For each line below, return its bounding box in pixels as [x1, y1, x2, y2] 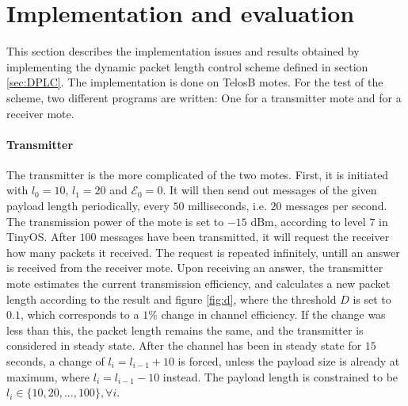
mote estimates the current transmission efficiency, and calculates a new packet [6, 275, 391, 292]
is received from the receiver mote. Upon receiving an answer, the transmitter [6, 259, 383, 276]
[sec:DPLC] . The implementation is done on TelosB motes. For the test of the [6, 74, 383, 90]
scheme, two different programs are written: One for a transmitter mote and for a [6, 89, 402, 105]
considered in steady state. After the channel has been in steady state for [6, 337, 362, 354]
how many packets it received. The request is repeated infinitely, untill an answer [6, 243, 400, 260]
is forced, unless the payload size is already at [177, 353, 400, 370]
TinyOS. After [6, 228, 76, 245]
